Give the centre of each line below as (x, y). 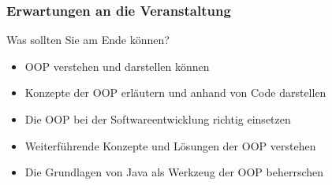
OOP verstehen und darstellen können (117, 66)
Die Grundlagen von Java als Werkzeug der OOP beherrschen (174, 172)
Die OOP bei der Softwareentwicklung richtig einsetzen (158, 119)
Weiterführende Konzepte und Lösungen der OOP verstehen (170, 145)
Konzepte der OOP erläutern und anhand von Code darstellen (175, 92)
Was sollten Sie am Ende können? (88, 40)
